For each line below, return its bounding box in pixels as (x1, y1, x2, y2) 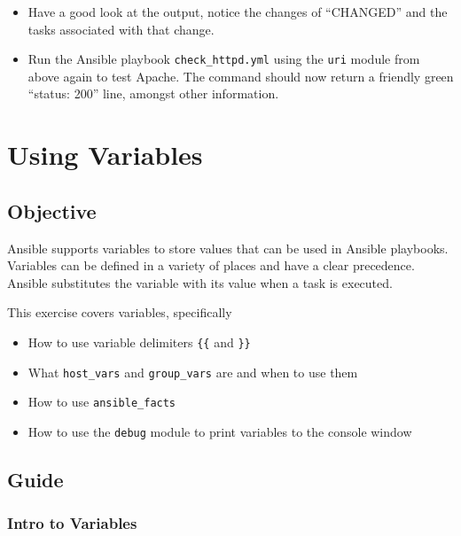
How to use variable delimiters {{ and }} (27, 332, 251, 351)
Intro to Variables (7, 512, 137, 534)
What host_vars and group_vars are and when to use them (27, 362, 358, 381)
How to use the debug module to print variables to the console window (27, 422, 412, 440)
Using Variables (7, 136, 203, 173)
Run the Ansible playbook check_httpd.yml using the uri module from (27, 50, 420, 68)
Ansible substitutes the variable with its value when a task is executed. (7, 273, 393, 291)
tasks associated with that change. (27, 19, 215, 38)
